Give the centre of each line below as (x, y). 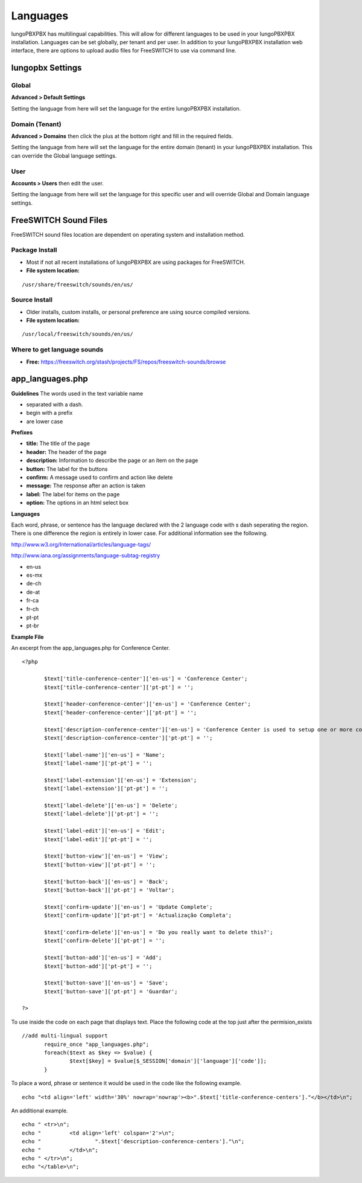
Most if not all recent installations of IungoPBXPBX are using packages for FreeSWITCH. (136, 262)
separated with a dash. (55, 404)
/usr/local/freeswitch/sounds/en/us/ (78, 334)
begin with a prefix (49, 413)
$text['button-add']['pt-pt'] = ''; (98, 966)
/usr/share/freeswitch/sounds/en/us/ (78, 284)
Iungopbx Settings (46, 68)
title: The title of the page (58, 443)
